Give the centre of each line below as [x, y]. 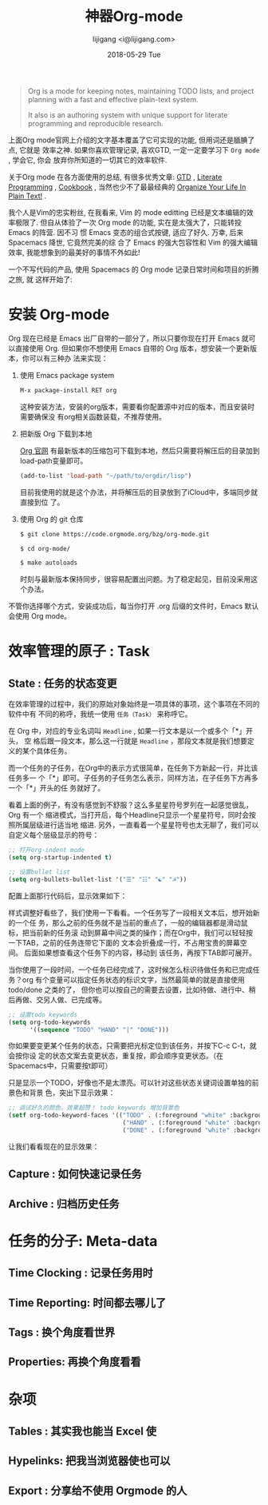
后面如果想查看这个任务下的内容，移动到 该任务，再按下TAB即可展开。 [140, 953]
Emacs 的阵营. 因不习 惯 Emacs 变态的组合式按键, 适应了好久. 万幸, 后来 [126, 232]
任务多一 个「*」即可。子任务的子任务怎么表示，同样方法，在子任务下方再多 [133, 778]
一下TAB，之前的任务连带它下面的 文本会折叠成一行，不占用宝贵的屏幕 [124, 942]
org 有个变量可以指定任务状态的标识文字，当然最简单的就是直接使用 [133, 979]
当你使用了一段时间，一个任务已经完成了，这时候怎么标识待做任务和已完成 [130, 969]
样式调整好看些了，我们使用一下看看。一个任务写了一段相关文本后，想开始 [130, 913]
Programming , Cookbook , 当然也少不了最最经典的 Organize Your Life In [127, 187]
